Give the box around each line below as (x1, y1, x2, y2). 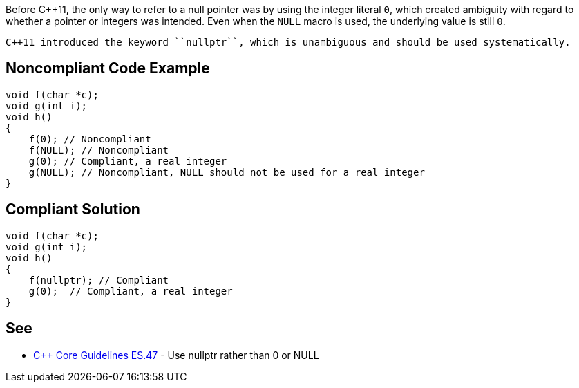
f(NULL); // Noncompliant (28, 144, 169, 156)
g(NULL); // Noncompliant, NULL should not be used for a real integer (28, 166, 425, 178)
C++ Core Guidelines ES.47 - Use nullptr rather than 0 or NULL (33, 349, 319, 361)
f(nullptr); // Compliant (28, 274, 169, 286)
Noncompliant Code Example (6, 59, 210, 77)
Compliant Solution (6, 201, 140, 219)
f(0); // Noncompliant (28, 133, 151, 145)
